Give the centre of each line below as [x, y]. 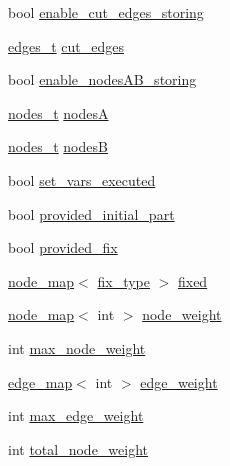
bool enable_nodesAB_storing [102, 79]
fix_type [123, 280]
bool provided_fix [63, 247]
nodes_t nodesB [58, 146]
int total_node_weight [78, 448]
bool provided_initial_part [91, 213]
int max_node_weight [77, 347]
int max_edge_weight [76, 415]
